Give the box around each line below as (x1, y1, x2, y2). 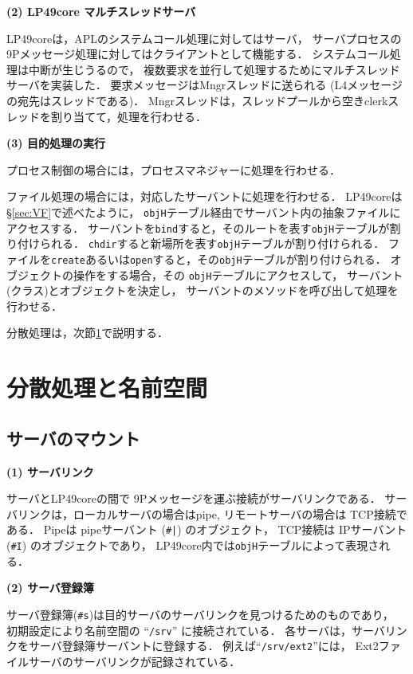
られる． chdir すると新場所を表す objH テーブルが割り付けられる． (39, 235, 385, 252)
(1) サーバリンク (6, 463, 94, 480)
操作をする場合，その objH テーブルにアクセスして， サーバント (73, 266, 403, 283)
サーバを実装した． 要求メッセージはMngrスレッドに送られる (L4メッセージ (6, 76, 403, 93)
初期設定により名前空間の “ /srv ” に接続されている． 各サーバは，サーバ (6, 621, 385, 638)
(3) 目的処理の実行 (6, 135, 105, 151)
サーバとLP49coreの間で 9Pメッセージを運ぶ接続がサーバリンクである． (6, 490, 381, 507)
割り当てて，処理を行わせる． (50, 108, 207, 124)
